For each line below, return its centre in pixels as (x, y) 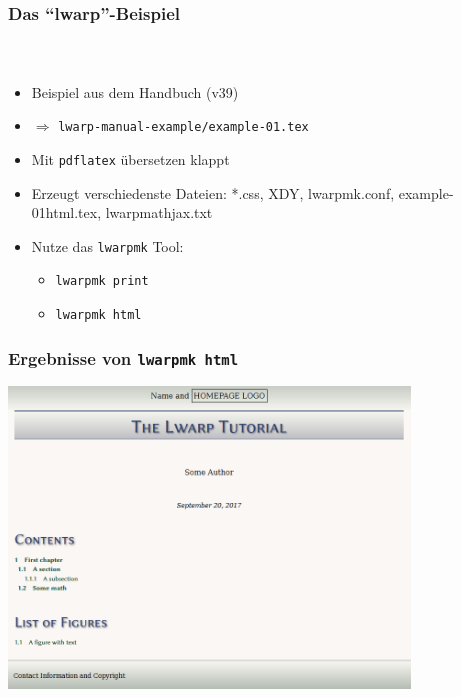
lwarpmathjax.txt (159, 212)
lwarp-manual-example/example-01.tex (183, 127)
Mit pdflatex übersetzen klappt (130, 158)
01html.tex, (66, 212)
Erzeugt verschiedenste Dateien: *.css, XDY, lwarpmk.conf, (213, 192)
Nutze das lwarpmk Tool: (107, 245)
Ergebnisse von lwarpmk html (123, 357)
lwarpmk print (102, 281)
